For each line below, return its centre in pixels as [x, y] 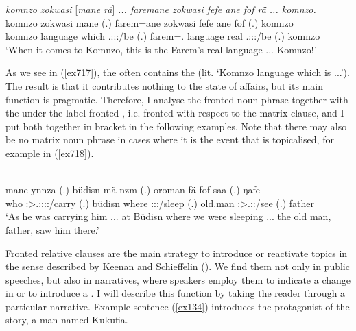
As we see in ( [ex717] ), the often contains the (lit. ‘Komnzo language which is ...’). [178, 72]
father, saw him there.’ [52, 229]
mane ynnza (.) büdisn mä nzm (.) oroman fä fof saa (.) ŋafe [133, 189]
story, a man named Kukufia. [67, 320]
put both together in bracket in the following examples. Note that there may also [176, 126]
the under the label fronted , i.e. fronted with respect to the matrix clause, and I [175, 113]
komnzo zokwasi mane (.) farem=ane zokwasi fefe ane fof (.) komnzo [150, 22]
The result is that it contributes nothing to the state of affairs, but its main [164, 85]
